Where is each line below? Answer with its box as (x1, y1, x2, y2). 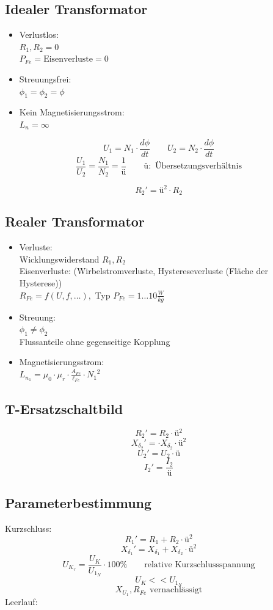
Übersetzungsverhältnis (155, 162, 242, 171)
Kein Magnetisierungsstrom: (19, 106, 125, 118)
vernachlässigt (150, 586, 203, 595)
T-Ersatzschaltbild (5, 399, 123, 418)
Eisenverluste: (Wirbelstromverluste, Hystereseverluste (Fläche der (19, 264, 268, 277)
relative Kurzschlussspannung (144, 560, 255, 569)
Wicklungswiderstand (19, 252, 100, 265)
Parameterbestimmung (5, 493, 152, 512)
